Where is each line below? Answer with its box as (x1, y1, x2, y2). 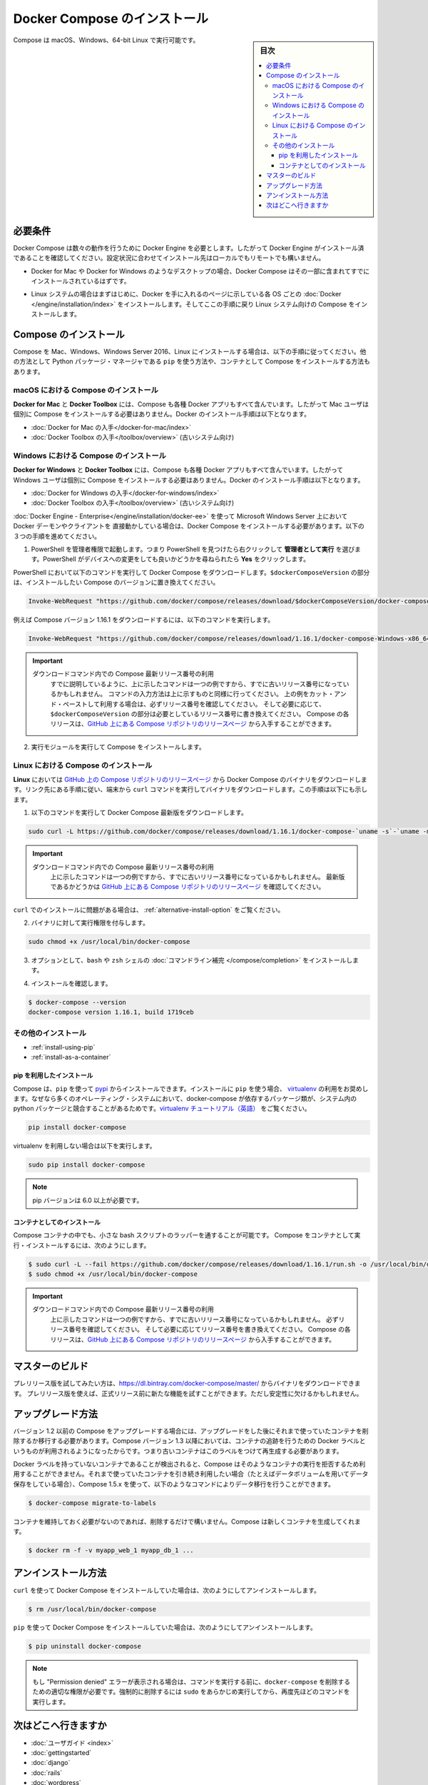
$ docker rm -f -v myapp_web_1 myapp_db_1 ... (28, 1547, 194, 1554)
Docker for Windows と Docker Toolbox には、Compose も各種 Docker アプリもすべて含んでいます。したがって (13, 466, 344, 474)
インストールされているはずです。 (31, 276, 131, 285)
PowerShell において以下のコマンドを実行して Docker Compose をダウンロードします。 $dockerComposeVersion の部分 (13, 568, 370, 576)
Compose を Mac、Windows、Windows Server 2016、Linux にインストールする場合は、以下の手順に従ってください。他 (13, 347, 367, 356)
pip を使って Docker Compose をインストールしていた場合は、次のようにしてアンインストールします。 (13, 1623, 317, 1631)
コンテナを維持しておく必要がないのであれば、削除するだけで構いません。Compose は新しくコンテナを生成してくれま (13, 1517, 362, 1526)
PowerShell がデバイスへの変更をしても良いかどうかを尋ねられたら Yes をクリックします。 (43, 555, 310, 563)
